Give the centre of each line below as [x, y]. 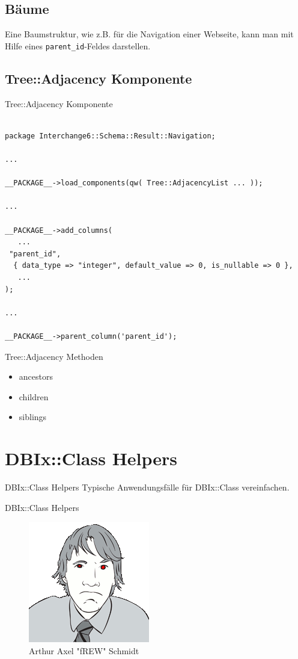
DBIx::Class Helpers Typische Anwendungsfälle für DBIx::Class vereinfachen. [147, 487]
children [34, 396]
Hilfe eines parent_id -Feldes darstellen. [78, 45]
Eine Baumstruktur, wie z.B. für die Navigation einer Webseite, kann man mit [149, 34]
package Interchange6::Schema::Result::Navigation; [110, 136]
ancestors [36, 376]
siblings [33, 417]
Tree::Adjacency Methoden [54, 356]
